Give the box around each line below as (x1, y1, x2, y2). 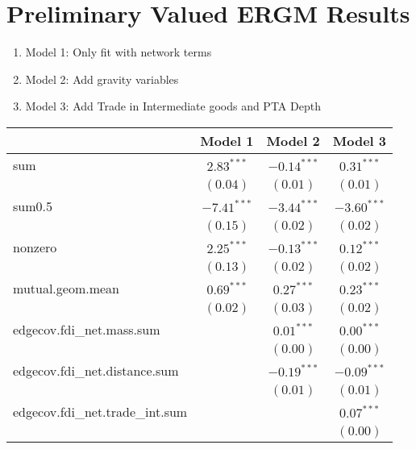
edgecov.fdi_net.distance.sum (13, 360, 179, 380)
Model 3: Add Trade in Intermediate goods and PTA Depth (25, 98, 321, 114)
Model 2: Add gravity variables (25, 70, 179, 87)
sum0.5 (13, 196, 52, 215)
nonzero (13, 237, 57, 256)
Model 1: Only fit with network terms (25, 44, 212, 60)
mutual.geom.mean (13, 278, 120, 297)
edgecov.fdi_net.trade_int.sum (13, 401, 188, 421)
